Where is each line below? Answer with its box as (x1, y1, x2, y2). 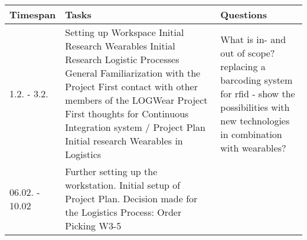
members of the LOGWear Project (65, 93, 208, 107)
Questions (220, 8, 267, 21)
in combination (220, 127, 282, 141)
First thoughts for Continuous (65, 107, 189, 120)
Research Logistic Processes (65, 52, 179, 66)
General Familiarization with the (65, 66, 201, 80)
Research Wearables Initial (65, 39, 175, 52)
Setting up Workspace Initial (65, 25, 184, 39)
